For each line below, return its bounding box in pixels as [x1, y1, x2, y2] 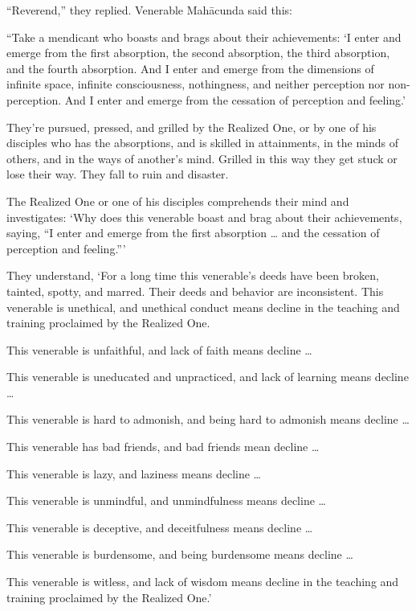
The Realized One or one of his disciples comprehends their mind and [6, 192, 349, 209]
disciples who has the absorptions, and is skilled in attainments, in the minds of [6, 134, 399, 151]
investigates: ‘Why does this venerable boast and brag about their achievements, [6, 208, 402, 225]
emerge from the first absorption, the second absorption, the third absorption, [6, 44, 390, 61]
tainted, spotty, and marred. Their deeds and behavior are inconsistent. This [6, 282, 384, 299]
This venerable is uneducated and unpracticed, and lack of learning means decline [6, 368, 409, 385]
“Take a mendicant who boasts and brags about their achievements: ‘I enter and [6, 28, 402, 45]
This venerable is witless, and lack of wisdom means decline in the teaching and [6, 573, 399, 590]
